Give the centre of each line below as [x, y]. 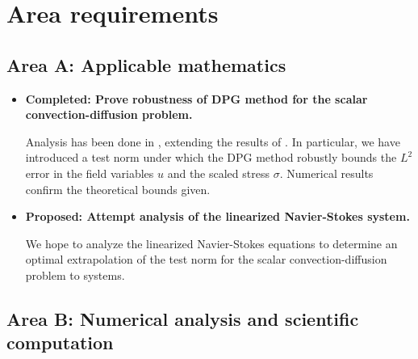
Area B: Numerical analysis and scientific [183, 318]
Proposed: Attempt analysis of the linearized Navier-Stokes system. [217, 216]
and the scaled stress [218, 173]
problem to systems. [75, 275]
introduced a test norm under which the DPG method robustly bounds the [211, 157]
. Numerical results [326, 173]
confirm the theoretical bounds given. [118, 189]
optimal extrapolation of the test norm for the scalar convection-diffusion [206, 259]
